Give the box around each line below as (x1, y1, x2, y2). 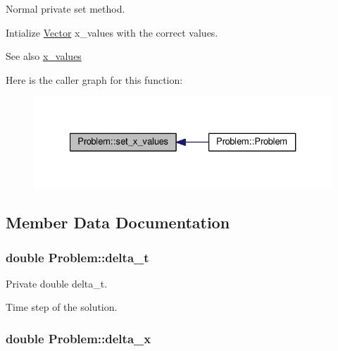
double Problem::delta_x (6, 330, 151, 347)
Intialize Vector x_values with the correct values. (6, 25, 218, 39)
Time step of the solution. (6, 300, 118, 314)
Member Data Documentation (6, 211, 230, 233)
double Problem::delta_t (6, 248, 149, 266)
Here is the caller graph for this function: (6, 72, 183, 87)
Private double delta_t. (6, 276, 108, 290)
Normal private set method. (6, 1, 125, 16)
